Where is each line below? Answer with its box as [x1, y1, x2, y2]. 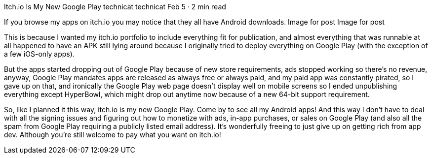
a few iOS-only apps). [4, 50, 75, 58]
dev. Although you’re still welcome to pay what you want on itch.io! [4, 130, 221, 139]
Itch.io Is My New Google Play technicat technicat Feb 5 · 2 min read [4, 2, 226, 11]
